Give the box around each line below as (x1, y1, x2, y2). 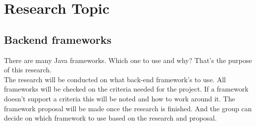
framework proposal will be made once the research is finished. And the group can (4, 103, 252, 113)
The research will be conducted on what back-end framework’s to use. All (4, 74, 226, 84)
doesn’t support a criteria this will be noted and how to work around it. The (4, 93, 235, 103)
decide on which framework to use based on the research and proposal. (4, 113, 217, 123)
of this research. (4, 64, 52, 75)
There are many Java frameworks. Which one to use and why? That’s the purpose (4, 55, 252, 65)
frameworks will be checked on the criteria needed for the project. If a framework (4, 84, 249, 94)
